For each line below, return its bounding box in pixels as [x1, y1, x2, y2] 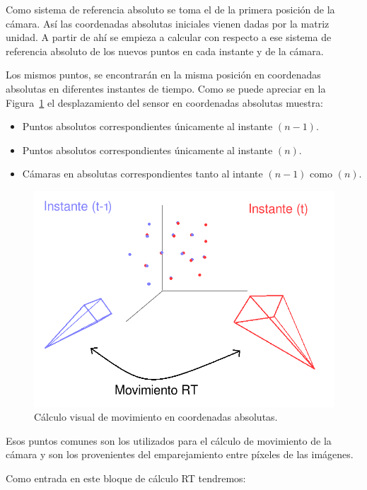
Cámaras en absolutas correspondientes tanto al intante [22, 166, 263, 181]
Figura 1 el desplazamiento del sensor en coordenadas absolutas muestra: [6, 95, 323, 110]
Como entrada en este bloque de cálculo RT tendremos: [6, 471, 246, 486]
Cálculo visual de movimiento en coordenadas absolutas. [34, 409, 278, 424]
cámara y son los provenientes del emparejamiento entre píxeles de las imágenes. [6, 447, 354, 462]
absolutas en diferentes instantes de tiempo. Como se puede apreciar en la [6, 81, 326, 95]
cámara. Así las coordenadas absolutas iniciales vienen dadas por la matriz [6, 16, 330, 30]
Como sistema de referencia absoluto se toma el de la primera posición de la [6, 2, 335, 16]
